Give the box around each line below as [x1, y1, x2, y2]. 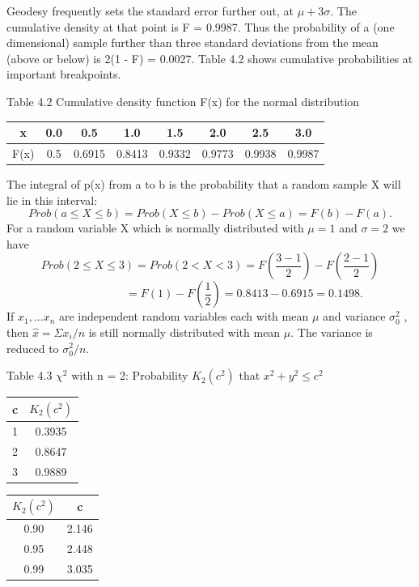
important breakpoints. [6, 66, 121, 83]
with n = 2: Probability [71, 367, 188, 384]
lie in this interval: [6, 191, 98, 208]
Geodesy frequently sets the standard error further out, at [6, 2, 294, 19]
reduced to [6, 339, 59, 356]
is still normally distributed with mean [88, 323, 281, 340]
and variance [322, 308, 386, 325]
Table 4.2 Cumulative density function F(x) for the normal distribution [6, 92, 360, 109]
